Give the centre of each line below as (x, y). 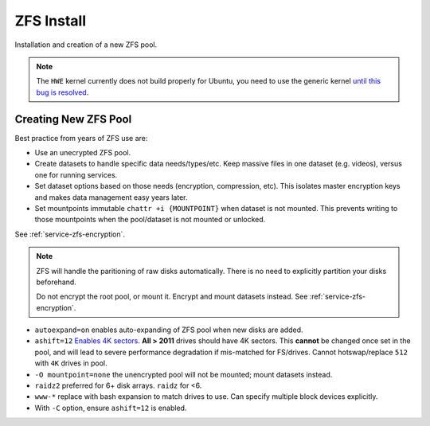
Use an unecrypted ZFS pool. (83, 153)
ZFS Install (51, 21)
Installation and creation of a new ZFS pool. (86, 45)
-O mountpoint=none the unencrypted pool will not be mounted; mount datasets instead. (184, 374)
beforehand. (57, 282)
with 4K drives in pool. (71, 363)
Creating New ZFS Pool (73, 119)
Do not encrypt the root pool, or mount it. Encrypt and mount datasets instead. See (172, 297)
